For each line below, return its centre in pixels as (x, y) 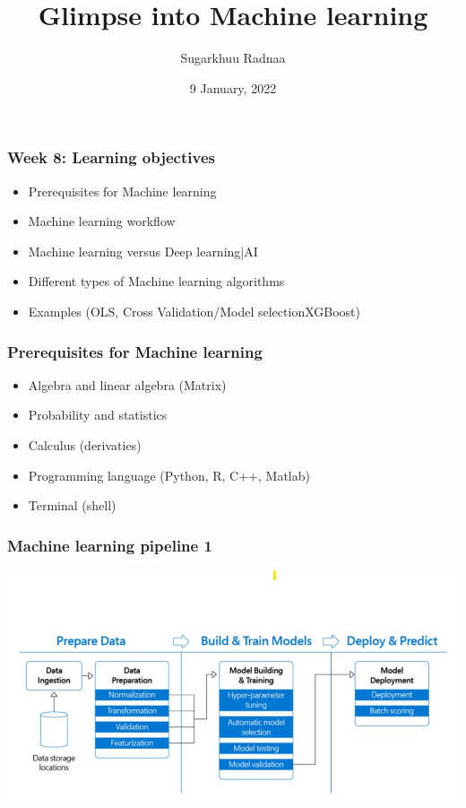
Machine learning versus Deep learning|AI (143, 251)
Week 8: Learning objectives (111, 157)
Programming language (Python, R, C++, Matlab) (169, 475)
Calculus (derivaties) (85, 444)
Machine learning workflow (102, 221)
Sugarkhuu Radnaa (233, 58)
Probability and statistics (98, 415)
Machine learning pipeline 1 (110, 545)
